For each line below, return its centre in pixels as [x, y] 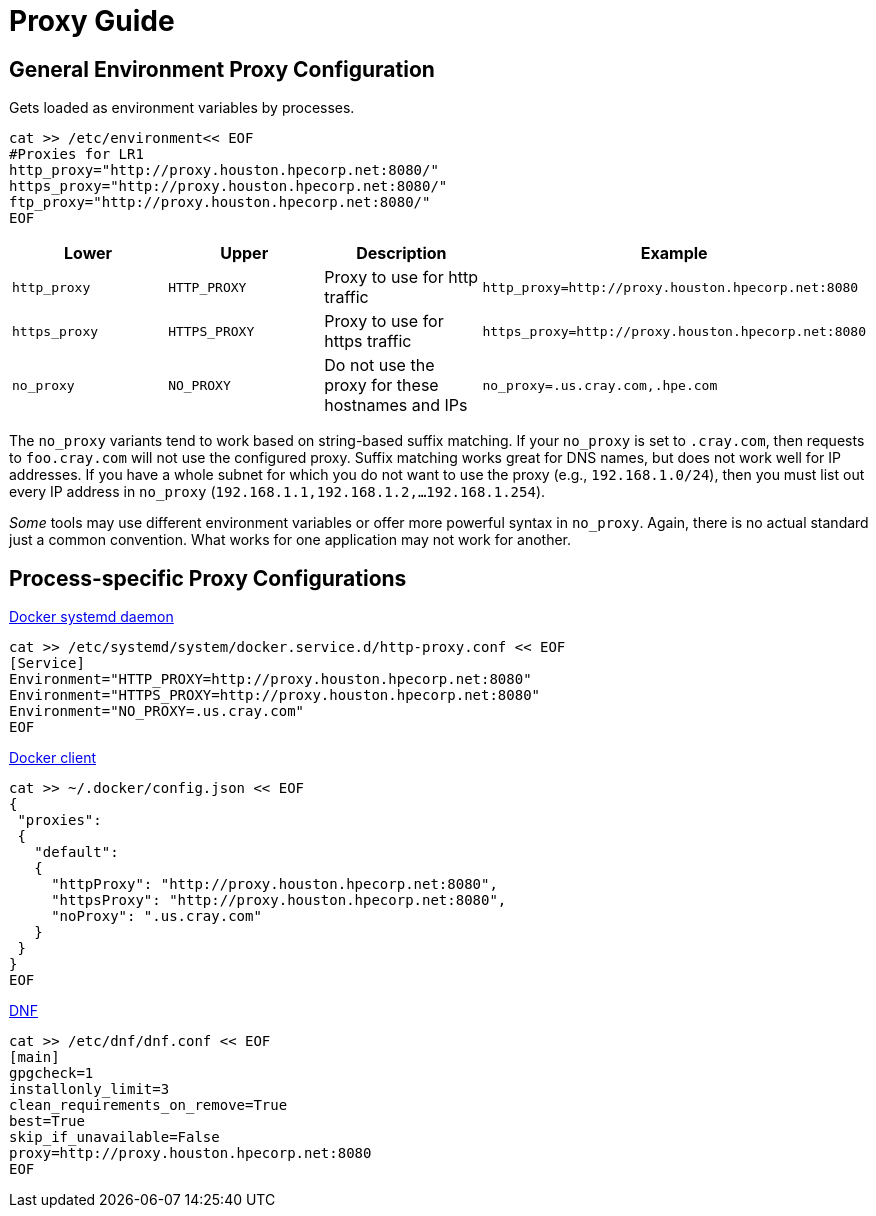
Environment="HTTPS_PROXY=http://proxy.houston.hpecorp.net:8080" [275, 695]
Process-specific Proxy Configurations [208, 578]
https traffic [368, 341]
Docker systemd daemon [91, 617]
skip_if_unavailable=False [114, 1137]
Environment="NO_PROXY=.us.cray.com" [157, 711]
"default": [76, 852]
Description [401, 253]
